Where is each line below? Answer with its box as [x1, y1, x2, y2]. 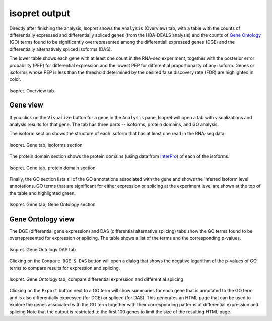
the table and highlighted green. [9, 190, 76, 196]
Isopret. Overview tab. [9, 88, 55, 94]
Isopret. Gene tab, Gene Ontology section [9, 201, 96, 208]
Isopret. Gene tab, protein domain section [9, 165, 96, 171]
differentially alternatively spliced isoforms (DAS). [9, 46, 112, 52]
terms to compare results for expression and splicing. [9, 265, 120, 271]
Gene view [9, 101, 44, 110]
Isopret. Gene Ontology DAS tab [9, 246, 76, 252]
